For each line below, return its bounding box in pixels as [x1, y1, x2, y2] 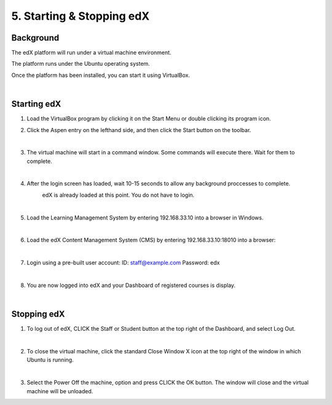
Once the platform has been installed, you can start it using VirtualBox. [11, 71, 191, 79]
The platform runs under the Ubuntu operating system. [11, 60, 150, 68]
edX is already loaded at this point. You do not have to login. [42, 191, 195, 199]
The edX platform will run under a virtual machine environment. [11, 49, 172, 57]
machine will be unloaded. [26, 387, 93, 395]
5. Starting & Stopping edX [11, 9, 150, 23]
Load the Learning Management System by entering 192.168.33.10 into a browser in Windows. [26, 214, 264, 221]
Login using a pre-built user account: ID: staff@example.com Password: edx [26, 259, 220, 267]
